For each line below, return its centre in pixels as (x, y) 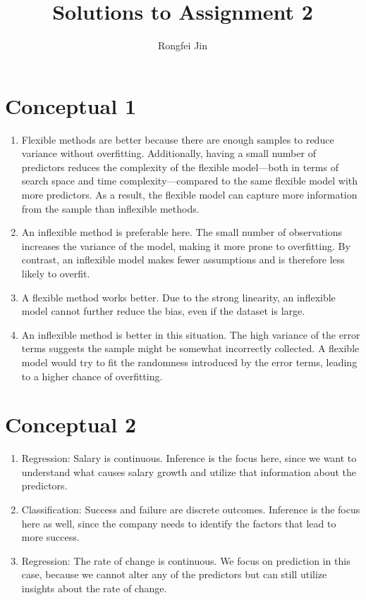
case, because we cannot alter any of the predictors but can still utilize (174, 574)
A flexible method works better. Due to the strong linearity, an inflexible (178, 297)
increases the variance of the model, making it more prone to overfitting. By (186, 245)
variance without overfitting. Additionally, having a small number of (169, 153)
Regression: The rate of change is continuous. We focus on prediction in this (186, 560)
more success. (50, 537)
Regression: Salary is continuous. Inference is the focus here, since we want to (189, 458)
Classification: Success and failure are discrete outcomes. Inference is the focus (191, 510)
